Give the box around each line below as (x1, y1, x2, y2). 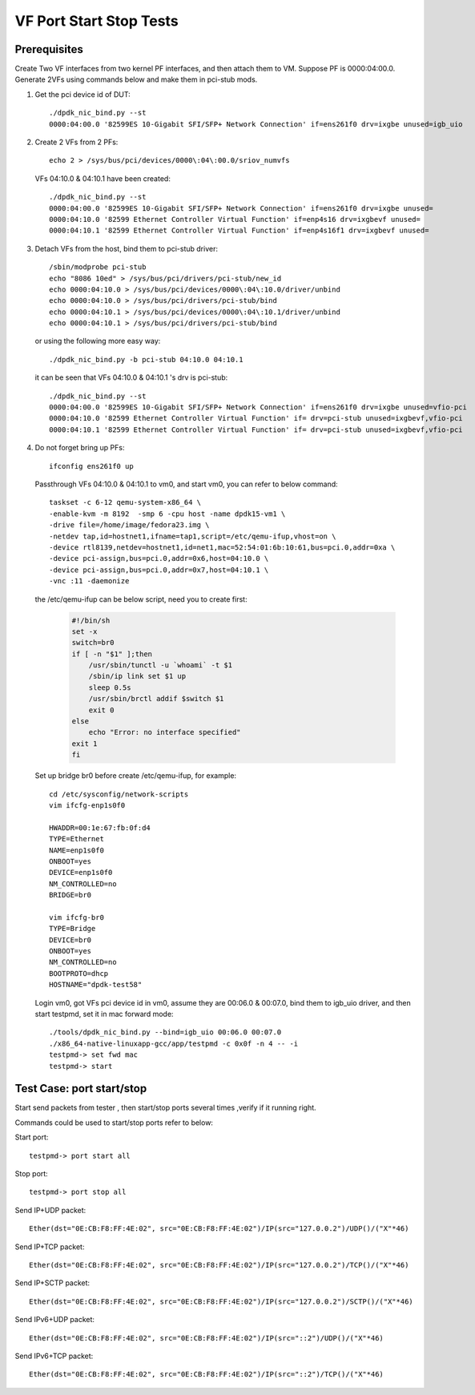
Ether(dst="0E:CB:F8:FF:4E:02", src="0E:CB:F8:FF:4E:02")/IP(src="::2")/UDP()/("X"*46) (29, 1333, 384, 1342)
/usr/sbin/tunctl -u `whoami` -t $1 (88, 661, 232, 670)
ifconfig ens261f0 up (49, 462, 134, 470)
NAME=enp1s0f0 (49, 845, 104, 855)
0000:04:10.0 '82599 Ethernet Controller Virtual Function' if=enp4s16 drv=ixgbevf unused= (49, 215, 421, 224)
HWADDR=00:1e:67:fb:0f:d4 (49, 823, 151, 833)
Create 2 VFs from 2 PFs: (34, 137, 119, 147)
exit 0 (88, 705, 115, 715)
